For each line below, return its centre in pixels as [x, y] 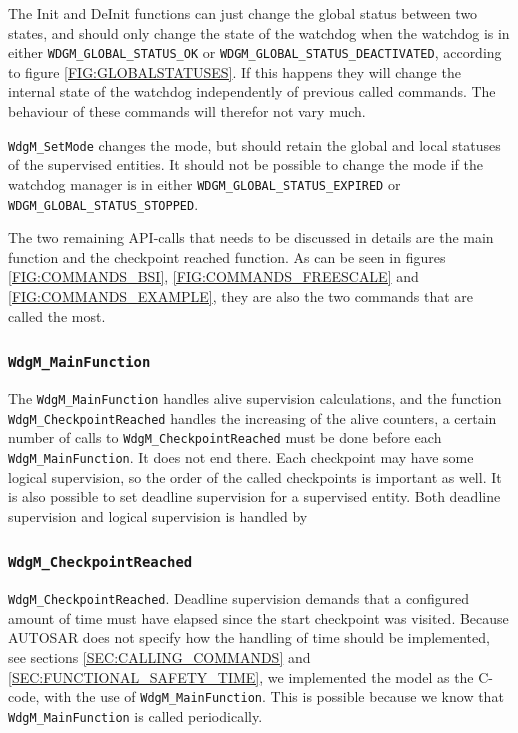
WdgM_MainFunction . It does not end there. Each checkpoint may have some [241, 456]
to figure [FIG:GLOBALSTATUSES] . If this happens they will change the [234, 71]
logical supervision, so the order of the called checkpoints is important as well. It [255, 476]
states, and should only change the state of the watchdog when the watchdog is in [259, 32]
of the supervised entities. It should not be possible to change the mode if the [245, 164]
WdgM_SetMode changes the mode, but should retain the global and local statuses [254, 144]
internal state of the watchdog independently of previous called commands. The [252, 91]
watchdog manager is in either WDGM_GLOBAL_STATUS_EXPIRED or [204, 183]
